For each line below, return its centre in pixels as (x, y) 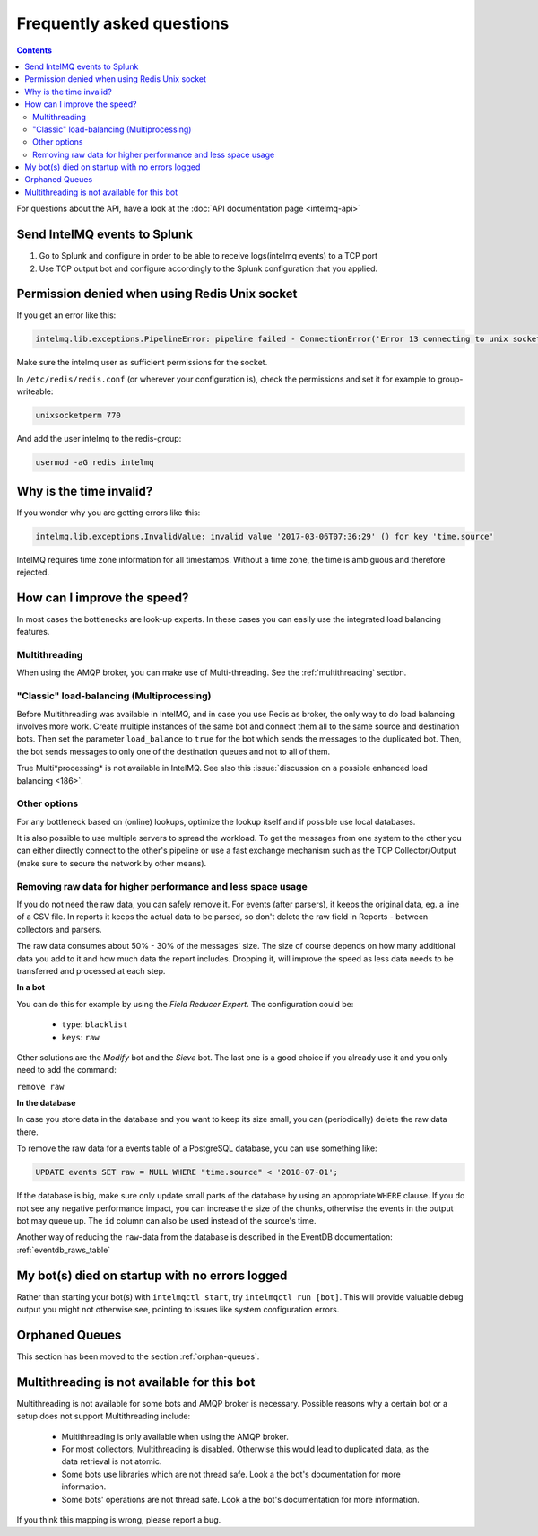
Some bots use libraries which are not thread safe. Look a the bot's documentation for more (231, 1474)
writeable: (35, 391)
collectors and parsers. (59, 929)
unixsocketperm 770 (78, 416)
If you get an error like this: (66, 315)
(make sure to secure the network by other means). (112, 863)
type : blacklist (95, 1024)
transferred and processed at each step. (91, 970)
